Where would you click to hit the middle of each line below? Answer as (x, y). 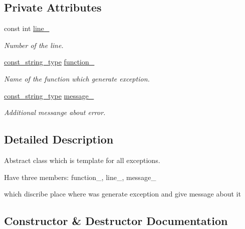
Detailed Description (59, 139)
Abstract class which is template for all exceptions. (82, 160)
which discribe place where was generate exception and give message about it (123, 194)
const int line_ (27, 28)
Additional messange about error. (55, 112)
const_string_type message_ (49, 95)
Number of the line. (34, 45)
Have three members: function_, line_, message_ (80, 177)
